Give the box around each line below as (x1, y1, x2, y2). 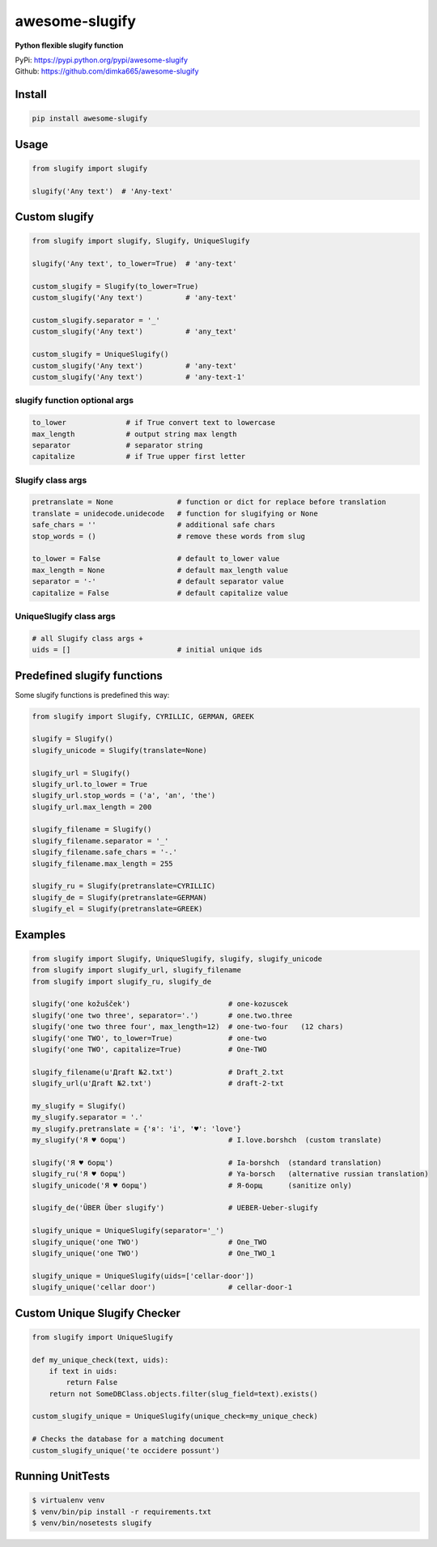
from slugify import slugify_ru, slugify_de (32, 976, 212, 986)
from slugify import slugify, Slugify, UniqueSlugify (32, 236, 250, 246)
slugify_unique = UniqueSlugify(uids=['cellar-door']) (32, 1271, 254, 1281)
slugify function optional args (15, 395, 134, 406)
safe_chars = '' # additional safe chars (32, 521, 276, 529)
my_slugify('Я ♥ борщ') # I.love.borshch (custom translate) (32, 1136, 382, 1145)
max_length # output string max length (32, 429, 238, 439)
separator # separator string (32, 440, 203, 449)
